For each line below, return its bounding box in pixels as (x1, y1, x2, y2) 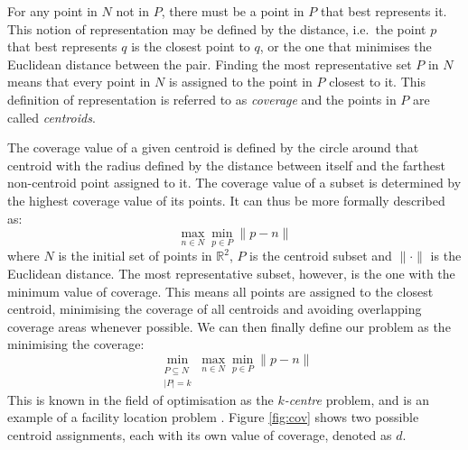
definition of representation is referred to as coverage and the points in (7, 89, 397, 108)
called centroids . (7, 107, 96, 126)
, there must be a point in (161, 2, 304, 20)
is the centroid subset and (249, 246, 392, 265)
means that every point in (7, 72, 151, 91)
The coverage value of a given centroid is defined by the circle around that (7, 138, 419, 157)
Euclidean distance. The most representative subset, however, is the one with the (7, 263, 455, 282)
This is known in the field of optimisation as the (7, 390, 274, 409)
